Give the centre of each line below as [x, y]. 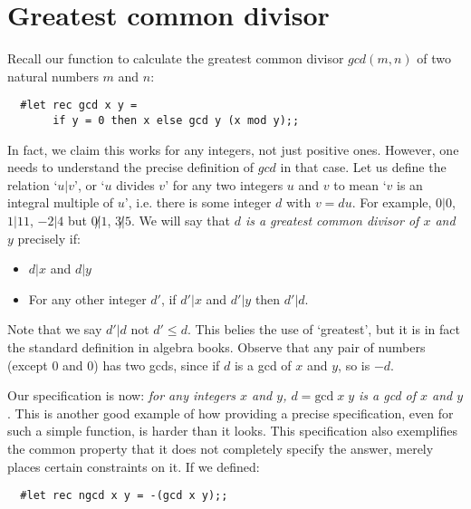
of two [434, 58]
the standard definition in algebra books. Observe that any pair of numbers [216, 346]
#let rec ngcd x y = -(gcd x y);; [124, 496]
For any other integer [87, 298]
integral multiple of [61, 202]
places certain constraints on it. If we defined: [134, 466]
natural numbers [53, 76]
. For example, [392, 202]
